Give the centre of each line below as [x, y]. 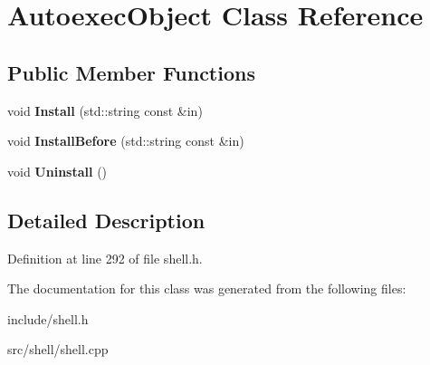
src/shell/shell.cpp [58, 349]
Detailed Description [106, 220]
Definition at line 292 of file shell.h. [105, 258]
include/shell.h [48, 318]
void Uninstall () [57, 171]
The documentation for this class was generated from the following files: [207, 288]
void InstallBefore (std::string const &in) [126, 141]
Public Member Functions [131, 72]
